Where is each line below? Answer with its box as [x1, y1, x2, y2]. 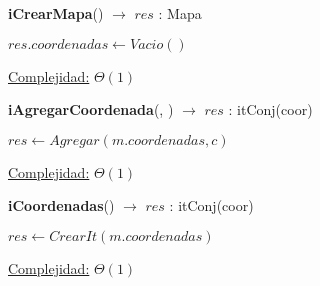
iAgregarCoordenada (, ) [8, 99, 174, 120]
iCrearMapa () [8, 3, 104, 23]
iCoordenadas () [8, 195, 115, 216]
